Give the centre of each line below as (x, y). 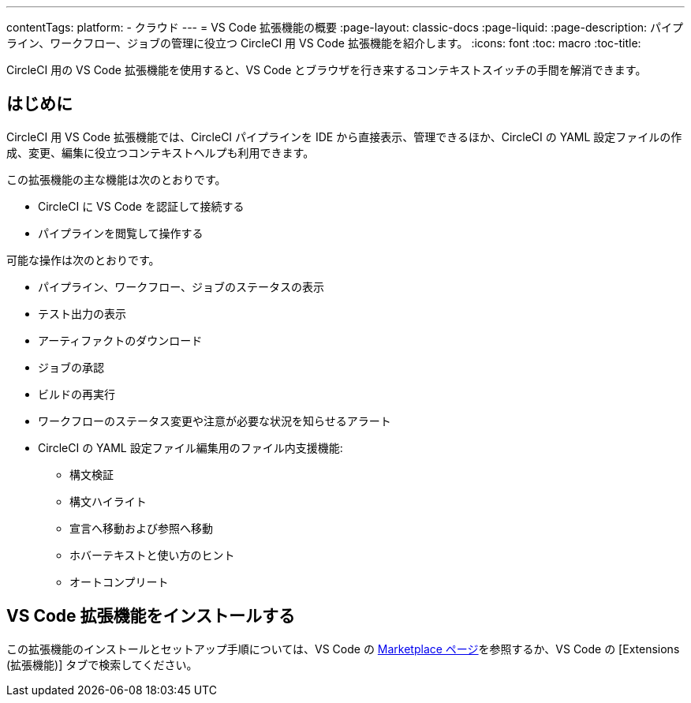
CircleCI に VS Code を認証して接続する (141, 206)
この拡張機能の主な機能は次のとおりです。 (116, 179)
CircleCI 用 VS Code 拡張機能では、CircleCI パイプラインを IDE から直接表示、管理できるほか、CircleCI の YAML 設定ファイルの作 (344, 136)
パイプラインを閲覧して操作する (121, 233)
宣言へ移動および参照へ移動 (141, 528)
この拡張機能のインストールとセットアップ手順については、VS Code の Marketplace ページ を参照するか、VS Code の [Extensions (343, 649)
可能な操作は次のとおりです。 (83, 260)
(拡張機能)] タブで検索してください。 (102, 664)
